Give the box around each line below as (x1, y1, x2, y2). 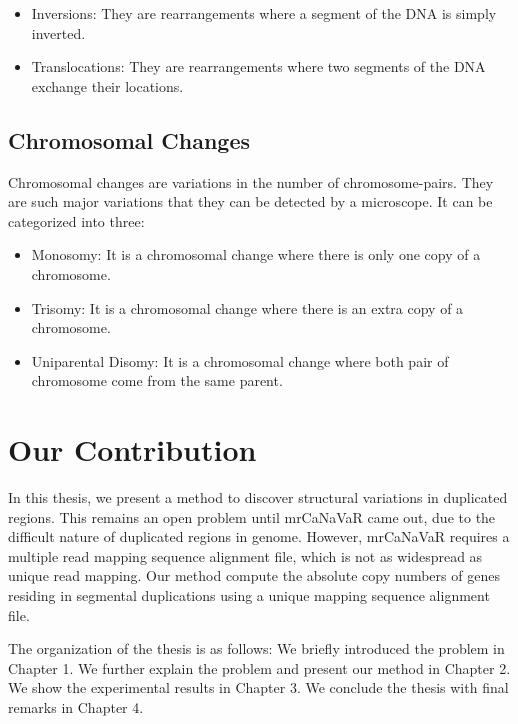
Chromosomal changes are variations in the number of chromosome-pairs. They (8, 171, 494, 192)
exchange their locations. (31, 75, 184, 96)
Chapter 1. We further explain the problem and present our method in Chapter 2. (8, 657, 511, 678)
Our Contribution (8, 429, 257, 470)
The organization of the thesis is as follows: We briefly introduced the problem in (8, 638, 505, 659)
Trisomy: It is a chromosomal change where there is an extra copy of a (31, 297, 464, 318)
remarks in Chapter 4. (8, 696, 144, 717)
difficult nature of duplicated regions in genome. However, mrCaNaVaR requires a (8, 526, 510, 547)
